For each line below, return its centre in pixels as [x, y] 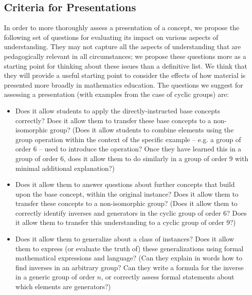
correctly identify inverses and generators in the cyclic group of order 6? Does [131, 212]
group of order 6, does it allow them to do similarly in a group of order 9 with [132, 158]
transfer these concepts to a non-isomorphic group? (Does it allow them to [126, 203]
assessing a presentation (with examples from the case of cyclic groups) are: [117, 94]
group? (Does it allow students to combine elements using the [142, 130]
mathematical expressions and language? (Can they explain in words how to [129, 258]
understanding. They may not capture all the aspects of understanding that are [123, 46]
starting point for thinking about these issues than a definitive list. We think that [126, 65]
